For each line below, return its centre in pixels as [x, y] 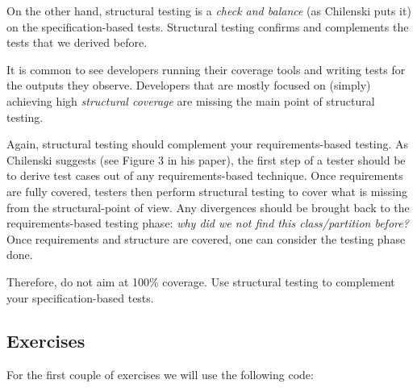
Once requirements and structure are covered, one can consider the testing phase [206, 238]
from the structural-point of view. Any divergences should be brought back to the [208, 207]
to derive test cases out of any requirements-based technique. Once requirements [205, 175]
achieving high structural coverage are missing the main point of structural [191, 100]
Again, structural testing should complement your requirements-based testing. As [208, 144]
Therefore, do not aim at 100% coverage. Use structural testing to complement [201, 281]
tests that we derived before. [77, 42]
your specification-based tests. [80, 297]
